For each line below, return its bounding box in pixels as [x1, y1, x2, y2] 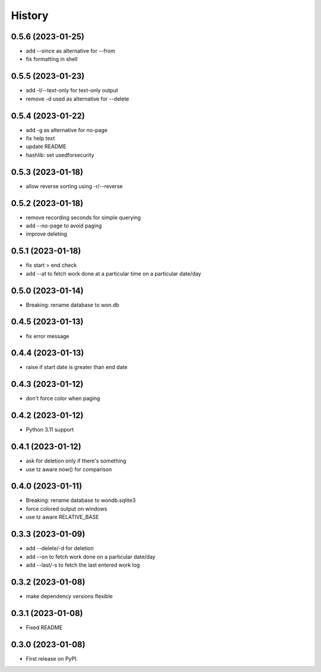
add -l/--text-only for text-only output [26, 87, 118, 94]
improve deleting [26, 230, 68, 237]
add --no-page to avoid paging [26, 222, 102, 229]
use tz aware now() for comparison [26, 465, 112, 473]
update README [26, 143, 67, 150]
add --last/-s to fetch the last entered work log [26, 561, 140, 568]
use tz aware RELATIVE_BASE [26, 514, 99, 521]
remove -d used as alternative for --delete [26, 95, 130, 102]
